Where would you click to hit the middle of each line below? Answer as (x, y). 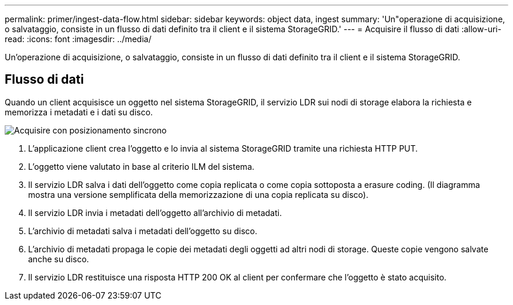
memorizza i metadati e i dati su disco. (79, 112)
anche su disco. (59, 259)
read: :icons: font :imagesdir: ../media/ (78, 39)
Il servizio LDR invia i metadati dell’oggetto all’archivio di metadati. (155, 213)
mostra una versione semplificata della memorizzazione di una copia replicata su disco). (198, 194)
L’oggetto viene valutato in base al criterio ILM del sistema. (141, 166)
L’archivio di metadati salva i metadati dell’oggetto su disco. (143, 231)
